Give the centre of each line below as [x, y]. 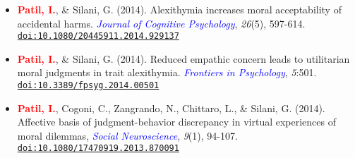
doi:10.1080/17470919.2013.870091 [98, 148]
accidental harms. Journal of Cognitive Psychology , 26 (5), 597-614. [161, 23]
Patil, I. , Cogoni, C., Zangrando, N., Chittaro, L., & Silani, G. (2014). [171, 108]
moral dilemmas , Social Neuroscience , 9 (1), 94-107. [127, 135]
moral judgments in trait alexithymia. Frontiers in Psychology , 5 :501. [167, 72]
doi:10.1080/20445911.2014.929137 [98, 36]
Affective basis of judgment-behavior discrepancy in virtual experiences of [176, 122]
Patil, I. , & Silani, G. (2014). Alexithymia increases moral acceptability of [179, 9]
